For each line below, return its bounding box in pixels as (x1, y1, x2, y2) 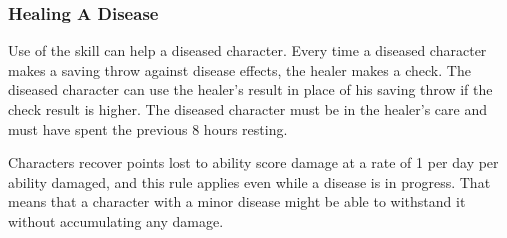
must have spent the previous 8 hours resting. (8, 118, 288, 139)
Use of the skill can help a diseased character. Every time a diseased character (8, 40, 487, 61)
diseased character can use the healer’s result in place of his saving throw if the (8, 79, 493, 100)
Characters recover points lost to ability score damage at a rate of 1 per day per (8, 152, 499, 173)
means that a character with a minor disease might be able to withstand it (8, 191, 466, 212)
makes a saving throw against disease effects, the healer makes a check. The (8, 59, 471, 80)
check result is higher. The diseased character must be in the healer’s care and (8, 99, 487, 119)
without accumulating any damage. (8, 210, 224, 231)
